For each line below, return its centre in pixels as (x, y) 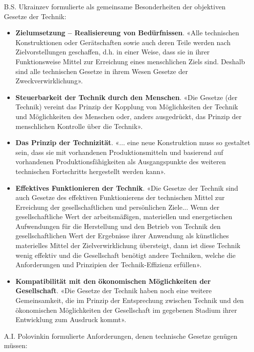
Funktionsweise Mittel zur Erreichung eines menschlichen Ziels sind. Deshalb (130, 61)
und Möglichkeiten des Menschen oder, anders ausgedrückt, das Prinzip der (128, 116)
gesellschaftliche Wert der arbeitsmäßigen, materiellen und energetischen (124, 216)
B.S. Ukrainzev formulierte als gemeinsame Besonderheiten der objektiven (115, 6)
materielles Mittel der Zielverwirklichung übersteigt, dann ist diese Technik (128, 245)
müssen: (16, 345)
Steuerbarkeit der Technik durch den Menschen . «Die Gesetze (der (127, 97)
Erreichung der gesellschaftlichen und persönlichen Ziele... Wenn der (117, 207)
